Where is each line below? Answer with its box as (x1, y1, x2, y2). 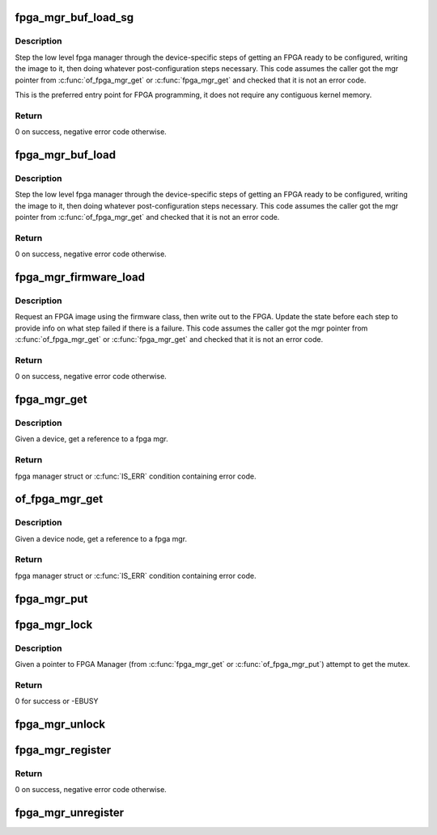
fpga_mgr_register (15, 743, 112, 757)
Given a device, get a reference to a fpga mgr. (15, 434, 169, 444)
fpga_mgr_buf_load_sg (15, 11, 134, 24)
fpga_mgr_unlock (15, 717, 105, 731)
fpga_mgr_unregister (15, 806, 125, 820)
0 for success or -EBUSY (15, 696, 99, 706)
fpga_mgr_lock (15, 618, 93, 631)
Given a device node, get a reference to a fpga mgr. (15, 533, 188, 543)
